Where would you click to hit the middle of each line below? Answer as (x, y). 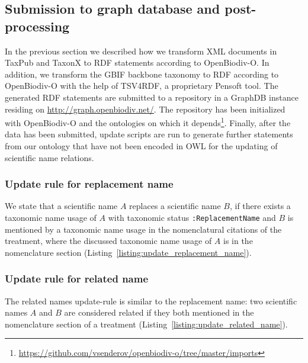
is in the (238, 241)
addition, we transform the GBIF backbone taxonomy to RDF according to (142, 74)
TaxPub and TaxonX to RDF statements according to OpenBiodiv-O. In (137, 62)
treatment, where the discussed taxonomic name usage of (108, 241)
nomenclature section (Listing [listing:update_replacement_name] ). (128, 252)
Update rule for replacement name (89, 184)
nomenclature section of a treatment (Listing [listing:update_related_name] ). (146, 324)
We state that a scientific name (61, 206)
